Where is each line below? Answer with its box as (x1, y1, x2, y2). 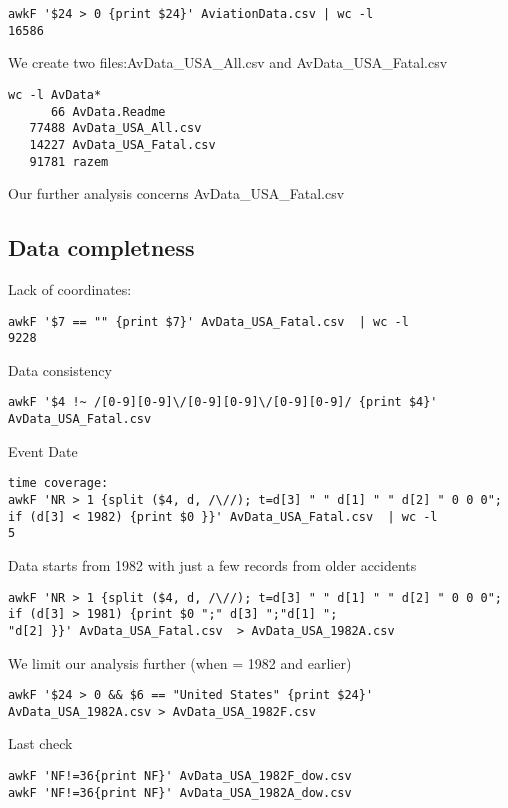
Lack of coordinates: (8, 278, 132, 299)
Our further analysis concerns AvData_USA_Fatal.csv (8, 183, 345, 204)
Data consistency (8, 359, 112, 380)
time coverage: (8, 476, 109, 491)
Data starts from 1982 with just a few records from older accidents (8, 555, 417, 576)
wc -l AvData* (8, 87, 102, 102)
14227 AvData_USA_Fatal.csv (29, 137, 216, 152)
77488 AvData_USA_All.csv (29, 121, 202, 136)
